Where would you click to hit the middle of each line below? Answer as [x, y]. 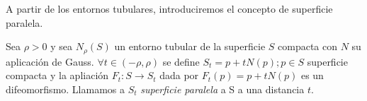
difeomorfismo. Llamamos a [65, 89]
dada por [179, 75]
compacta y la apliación [57, 75]
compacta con [308, 46]
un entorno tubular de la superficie [190, 46]
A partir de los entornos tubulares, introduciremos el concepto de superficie [169, 8]
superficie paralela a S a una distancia [222, 89]
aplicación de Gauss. [50, 61]
